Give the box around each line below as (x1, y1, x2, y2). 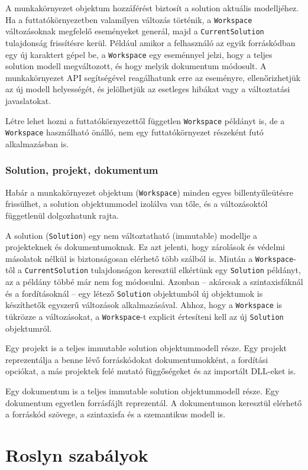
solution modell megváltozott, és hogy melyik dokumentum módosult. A (5, 60, 267, 72)
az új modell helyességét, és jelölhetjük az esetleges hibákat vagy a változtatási (5, 83, 290, 95)
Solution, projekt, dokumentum (5, 163, 158, 177)
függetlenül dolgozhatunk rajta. (5, 209, 119, 221)
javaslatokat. (5, 94, 51, 106)
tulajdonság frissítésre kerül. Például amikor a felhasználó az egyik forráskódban (5, 36, 296, 48)
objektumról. (5, 322, 52, 334)
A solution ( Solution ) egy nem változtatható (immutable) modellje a (5, 229, 258, 241)
